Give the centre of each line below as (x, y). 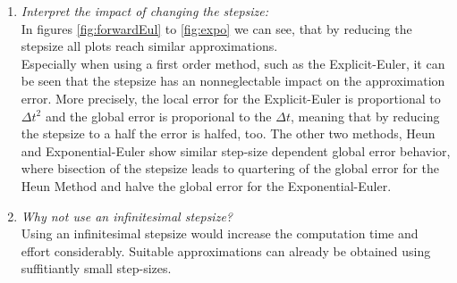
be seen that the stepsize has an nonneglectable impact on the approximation (233, 81)
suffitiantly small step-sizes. (96, 268)
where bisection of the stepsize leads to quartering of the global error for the (230, 168)
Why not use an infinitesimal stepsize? (127, 216)
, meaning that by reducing (365, 116)
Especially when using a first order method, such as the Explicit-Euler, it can (233, 63)
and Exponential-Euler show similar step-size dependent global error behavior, (236, 150)
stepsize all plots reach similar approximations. (149, 46)
